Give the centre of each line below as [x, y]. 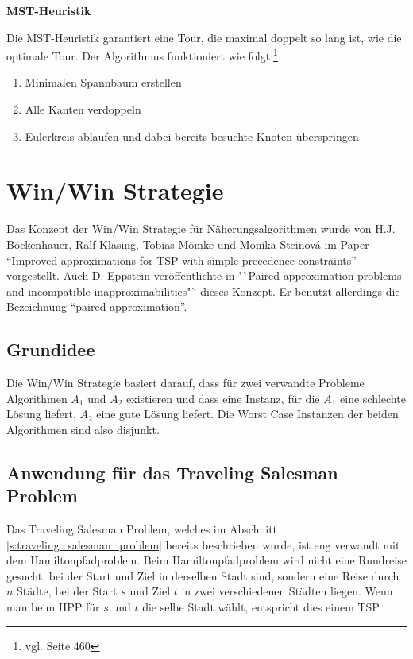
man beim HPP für [53, 607]
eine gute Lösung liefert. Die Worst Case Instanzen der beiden [247, 414]
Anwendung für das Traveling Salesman [172, 472]
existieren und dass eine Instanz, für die [223, 398]
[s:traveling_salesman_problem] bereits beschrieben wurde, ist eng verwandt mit [203, 544]
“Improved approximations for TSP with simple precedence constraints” [181, 260]
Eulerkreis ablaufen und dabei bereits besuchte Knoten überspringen [192, 136]
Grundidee [51, 349]
